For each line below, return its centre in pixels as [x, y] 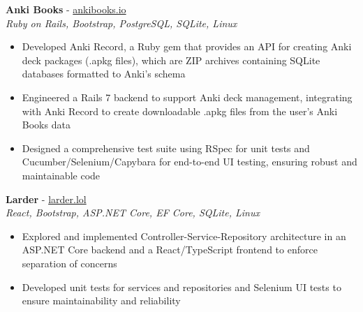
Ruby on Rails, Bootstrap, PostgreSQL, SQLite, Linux [121, 23]
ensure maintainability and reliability [101, 300]
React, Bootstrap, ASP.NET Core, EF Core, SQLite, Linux [133, 213]
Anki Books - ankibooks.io [66, 9]
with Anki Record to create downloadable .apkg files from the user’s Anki [180, 111]
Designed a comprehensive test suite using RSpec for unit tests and [166, 148]
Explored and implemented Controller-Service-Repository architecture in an [184, 236]
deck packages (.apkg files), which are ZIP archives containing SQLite [171, 60]
